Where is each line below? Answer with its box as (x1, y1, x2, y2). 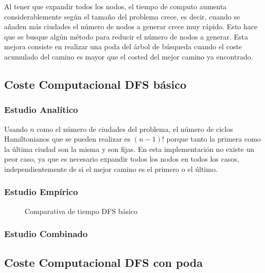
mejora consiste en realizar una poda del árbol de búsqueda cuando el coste (4, 41, 242, 52)
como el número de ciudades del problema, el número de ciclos (37, 123, 233, 134)
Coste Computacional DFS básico (4, 76, 186, 92)
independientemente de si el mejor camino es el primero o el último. (4, 163, 218, 174)
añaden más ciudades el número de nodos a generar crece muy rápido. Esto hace (4, 21, 258, 32)
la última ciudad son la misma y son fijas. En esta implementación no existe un (4, 143, 254, 154)
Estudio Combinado (4, 227, 88, 240)
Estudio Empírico (4, 185, 78, 198)
